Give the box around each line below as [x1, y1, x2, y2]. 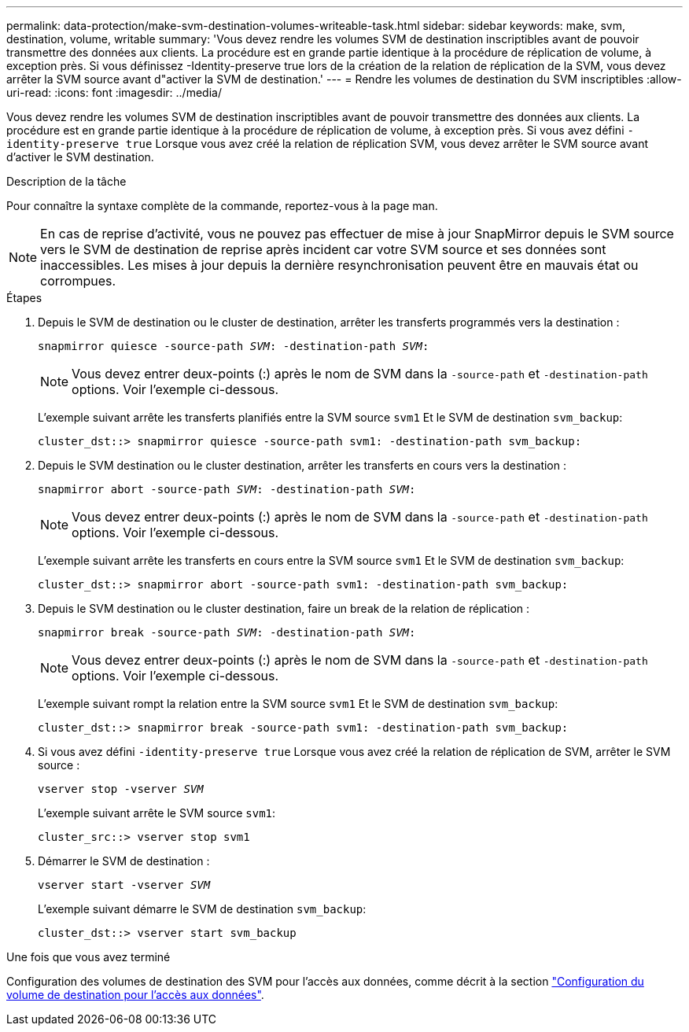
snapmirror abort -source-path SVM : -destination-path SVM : [38, 483, 416, 496]
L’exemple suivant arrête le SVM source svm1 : [38, 806, 276, 820]
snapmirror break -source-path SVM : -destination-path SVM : [38, 626, 416, 639]
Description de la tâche [6, 175, 127, 188]
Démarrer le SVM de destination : [38, 854, 210, 868]
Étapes [6, 291, 42, 304]
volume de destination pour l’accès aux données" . [6, 988, 264, 1001]
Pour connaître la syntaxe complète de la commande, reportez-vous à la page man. [6, 199, 438, 212]
